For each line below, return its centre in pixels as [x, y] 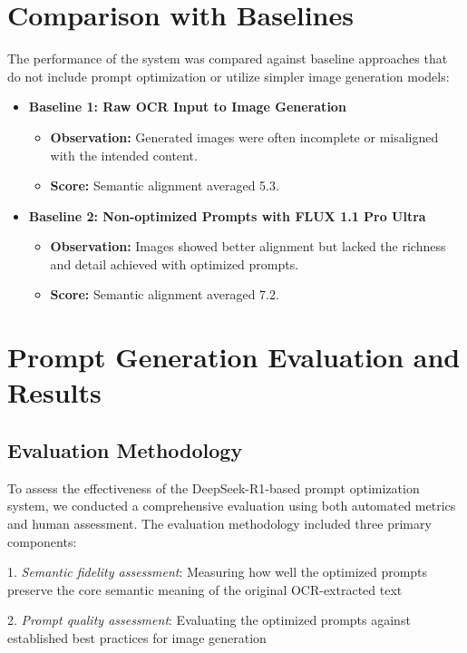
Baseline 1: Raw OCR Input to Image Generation [187, 107]
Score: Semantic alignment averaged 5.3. [165, 185]
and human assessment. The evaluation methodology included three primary [219, 524]
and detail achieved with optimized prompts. [175, 263]
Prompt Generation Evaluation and [234, 357]
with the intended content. [124, 155]
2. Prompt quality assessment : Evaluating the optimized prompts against [209, 620]
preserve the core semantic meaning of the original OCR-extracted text [205, 589]
